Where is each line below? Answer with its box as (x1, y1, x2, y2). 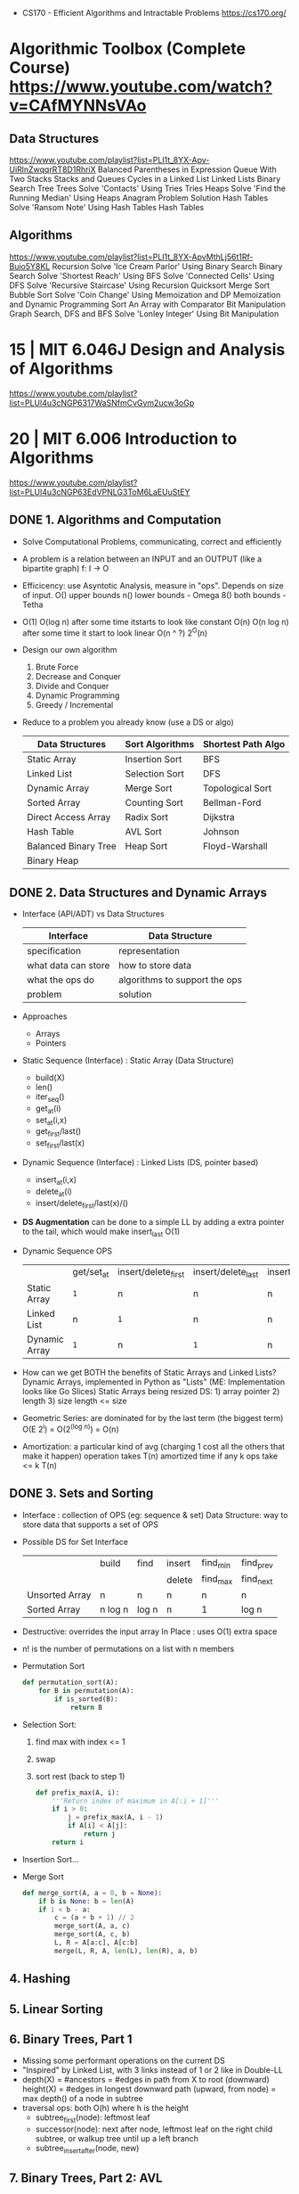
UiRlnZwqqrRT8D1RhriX (9, 164, 96, 175)
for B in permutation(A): (38, 1687, 135, 1696)
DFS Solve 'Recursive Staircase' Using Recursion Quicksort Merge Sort (9, 280, 271, 291)
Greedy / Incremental (35, 700, 114, 711)
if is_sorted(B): (54, 1694, 118, 1704)
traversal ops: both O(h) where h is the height (21, 2103, 190, 2114)
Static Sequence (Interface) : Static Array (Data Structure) (21, 1055, 234, 1065)
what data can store (26, 958, 110, 971)
